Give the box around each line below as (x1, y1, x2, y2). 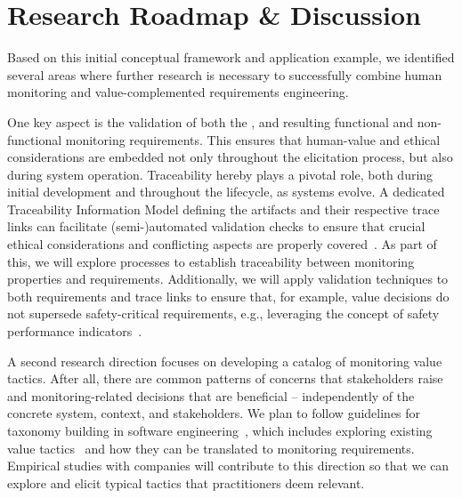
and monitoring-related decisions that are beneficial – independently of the (7, 386, 415, 405)
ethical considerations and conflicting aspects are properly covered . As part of (7, 235, 437, 253)
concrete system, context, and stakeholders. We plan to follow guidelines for (7, 404, 421, 422)
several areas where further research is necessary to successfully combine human (7, 65, 442, 84)
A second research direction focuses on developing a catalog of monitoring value (7, 351, 442, 370)
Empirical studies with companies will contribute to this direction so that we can (7, 456, 450, 475)
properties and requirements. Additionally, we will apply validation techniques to (7, 269, 449, 288)
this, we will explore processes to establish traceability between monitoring (7, 252, 415, 270)
